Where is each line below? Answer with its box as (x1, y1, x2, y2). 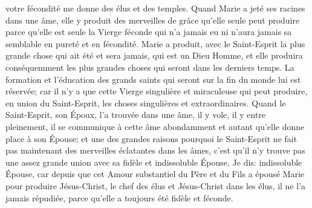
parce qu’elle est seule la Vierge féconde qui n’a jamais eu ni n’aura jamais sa (5, 25, 292, 38)
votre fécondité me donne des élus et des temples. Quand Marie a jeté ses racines (5, 2, 305, 14)
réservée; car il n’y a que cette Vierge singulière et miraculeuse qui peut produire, (5, 85, 308, 97)
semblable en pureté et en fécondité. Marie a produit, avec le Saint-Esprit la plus (5, 37, 305, 50)
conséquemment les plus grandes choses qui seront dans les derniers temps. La (5, 60, 294, 73)
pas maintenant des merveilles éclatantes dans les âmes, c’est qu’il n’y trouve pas (5, 144, 305, 157)
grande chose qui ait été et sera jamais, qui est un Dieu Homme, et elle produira (5, 49, 303, 62)
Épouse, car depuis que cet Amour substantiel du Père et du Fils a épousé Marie (5, 167, 305, 180)
